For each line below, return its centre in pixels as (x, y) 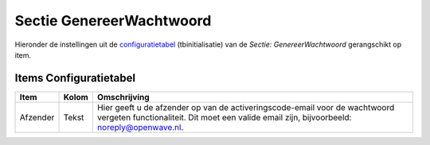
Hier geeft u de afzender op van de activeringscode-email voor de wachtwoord (246, 107)
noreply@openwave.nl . (140, 127)
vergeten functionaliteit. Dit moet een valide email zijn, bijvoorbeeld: (224, 117)
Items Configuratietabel (75, 78)
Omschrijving (123, 97)
